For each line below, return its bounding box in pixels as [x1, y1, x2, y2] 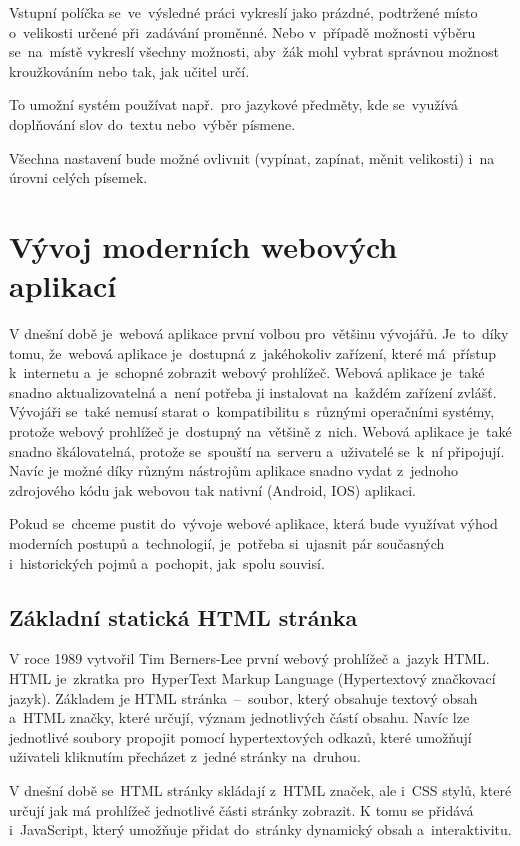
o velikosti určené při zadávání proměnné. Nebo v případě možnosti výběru [9, 21, 476, 42]
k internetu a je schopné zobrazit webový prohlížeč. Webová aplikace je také [9, 362, 485, 383]
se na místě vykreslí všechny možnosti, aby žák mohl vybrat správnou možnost [9, 41, 499, 62]
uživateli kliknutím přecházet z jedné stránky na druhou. [9, 746, 361, 767]
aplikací [9, 265, 117, 306]
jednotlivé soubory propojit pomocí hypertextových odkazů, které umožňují [9, 726, 472, 747]
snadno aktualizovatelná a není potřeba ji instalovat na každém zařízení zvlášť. [9, 381, 497, 402]
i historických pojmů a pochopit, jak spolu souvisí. [9, 552, 325, 573]
